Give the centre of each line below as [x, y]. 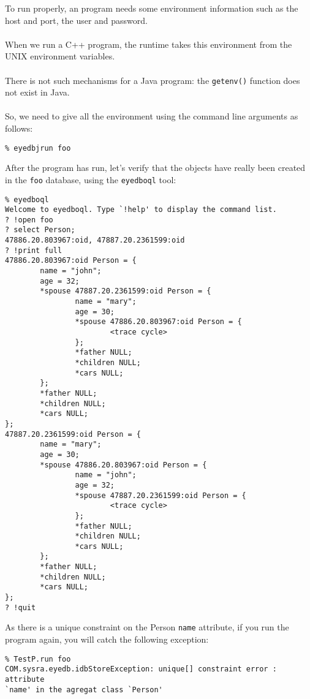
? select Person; [40, 230]
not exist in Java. [37, 92]
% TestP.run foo [38, 659]
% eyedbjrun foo [38, 148]
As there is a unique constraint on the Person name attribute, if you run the [147, 627]
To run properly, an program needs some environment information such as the [152, 8]
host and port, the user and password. [77, 20]
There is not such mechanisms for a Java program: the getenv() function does [153, 80]
